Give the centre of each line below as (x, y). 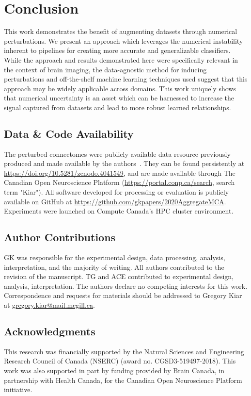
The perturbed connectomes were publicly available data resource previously (117, 154)
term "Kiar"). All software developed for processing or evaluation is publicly (117, 192)
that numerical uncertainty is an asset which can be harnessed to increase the (119, 98)
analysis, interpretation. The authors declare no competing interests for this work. (126, 286)
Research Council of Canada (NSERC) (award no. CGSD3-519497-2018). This (120, 361)
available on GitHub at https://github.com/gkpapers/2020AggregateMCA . (115, 201)
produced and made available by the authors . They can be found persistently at (124, 163)
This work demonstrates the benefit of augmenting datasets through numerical (121, 31)
